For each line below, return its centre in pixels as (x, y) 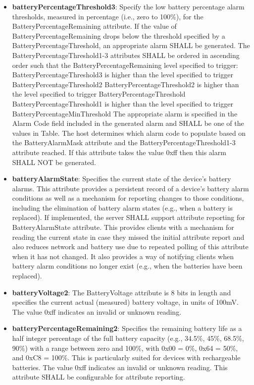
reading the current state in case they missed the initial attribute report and (128, 237)
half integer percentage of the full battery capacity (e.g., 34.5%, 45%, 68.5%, (128, 338)
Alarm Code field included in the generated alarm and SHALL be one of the (128, 123)
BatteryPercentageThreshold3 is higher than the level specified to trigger (123, 75)
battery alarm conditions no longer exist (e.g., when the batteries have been (127, 266)
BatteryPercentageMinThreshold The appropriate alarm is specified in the (125, 113)
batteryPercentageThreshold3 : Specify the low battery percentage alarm (128, 6)
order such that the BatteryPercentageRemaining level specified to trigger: (125, 65)
